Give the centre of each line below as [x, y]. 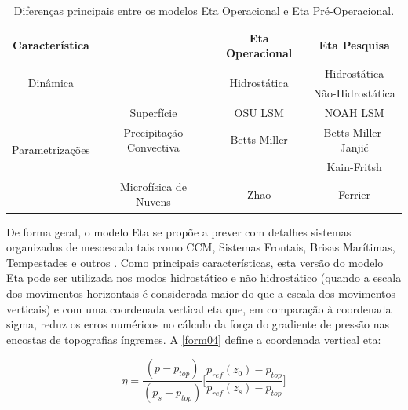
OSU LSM [259, 112]
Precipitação [153, 132]
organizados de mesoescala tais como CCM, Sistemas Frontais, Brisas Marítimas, [201, 247]
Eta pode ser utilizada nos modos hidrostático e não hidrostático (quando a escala [204, 278]
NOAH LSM [354, 112]
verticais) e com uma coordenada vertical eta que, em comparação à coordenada [199, 308]
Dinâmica [51, 83]
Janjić [354, 147]
